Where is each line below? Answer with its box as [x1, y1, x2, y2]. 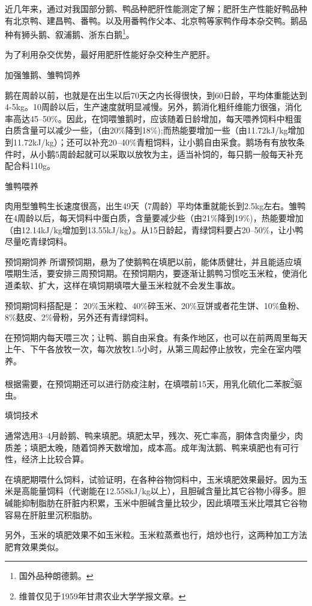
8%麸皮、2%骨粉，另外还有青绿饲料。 [5, 311, 154, 323]
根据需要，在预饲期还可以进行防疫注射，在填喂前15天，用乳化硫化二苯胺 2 [5, 375, 294, 390]
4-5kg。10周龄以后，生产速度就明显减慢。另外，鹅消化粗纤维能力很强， [5, 100, 286, 113]
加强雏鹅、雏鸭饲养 [5, 69, 80, 81]
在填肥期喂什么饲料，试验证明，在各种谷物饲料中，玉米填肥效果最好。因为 [5, 473, 299, 485]
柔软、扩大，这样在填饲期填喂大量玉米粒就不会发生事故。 [13, 278, 240, 291]
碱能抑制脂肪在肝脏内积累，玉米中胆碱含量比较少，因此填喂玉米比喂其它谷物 [5, 496, 307, 509]
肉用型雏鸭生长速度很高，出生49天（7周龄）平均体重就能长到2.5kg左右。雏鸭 [5, 200, 306, 212]
